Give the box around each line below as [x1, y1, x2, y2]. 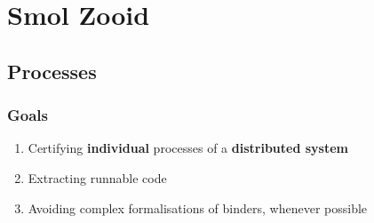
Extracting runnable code [28, 168, 167, 187]
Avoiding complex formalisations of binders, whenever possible [28, 198, 368, 217]
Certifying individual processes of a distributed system [28, 139, 348, 157]
